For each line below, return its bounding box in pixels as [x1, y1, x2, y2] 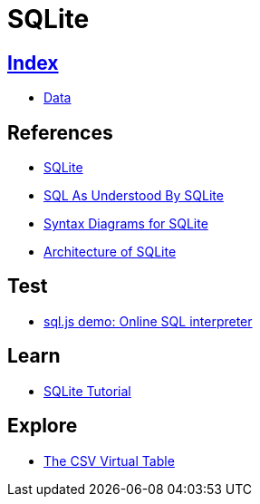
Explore [7, 414, 78, 438]
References [7, 121, 113, 144]
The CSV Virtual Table [43, 452, 175, 469]
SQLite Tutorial [43, 383, 131, 399]
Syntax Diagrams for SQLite [43, 216, 208, 232]
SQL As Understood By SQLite [43, 188, 224, 204]
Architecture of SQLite [43, 244, 177, 260]
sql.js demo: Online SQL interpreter [43, 313, 253, 329]
